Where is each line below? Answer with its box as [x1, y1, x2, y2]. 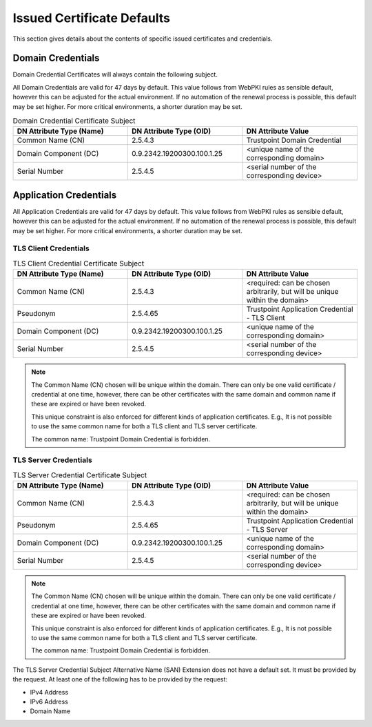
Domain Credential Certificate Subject [12, 116, 136, 126]
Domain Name [30, 707, 71, 715]
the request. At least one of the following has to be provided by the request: [12, 675, 227, 684]
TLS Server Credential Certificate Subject [12, 470, 147, 479]
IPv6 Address [30, 697, 68, 706]
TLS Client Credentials [12, 243, 90, 253]
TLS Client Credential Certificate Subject [12, 259, 145, 268]
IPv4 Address [30, 688, 69, 696]
